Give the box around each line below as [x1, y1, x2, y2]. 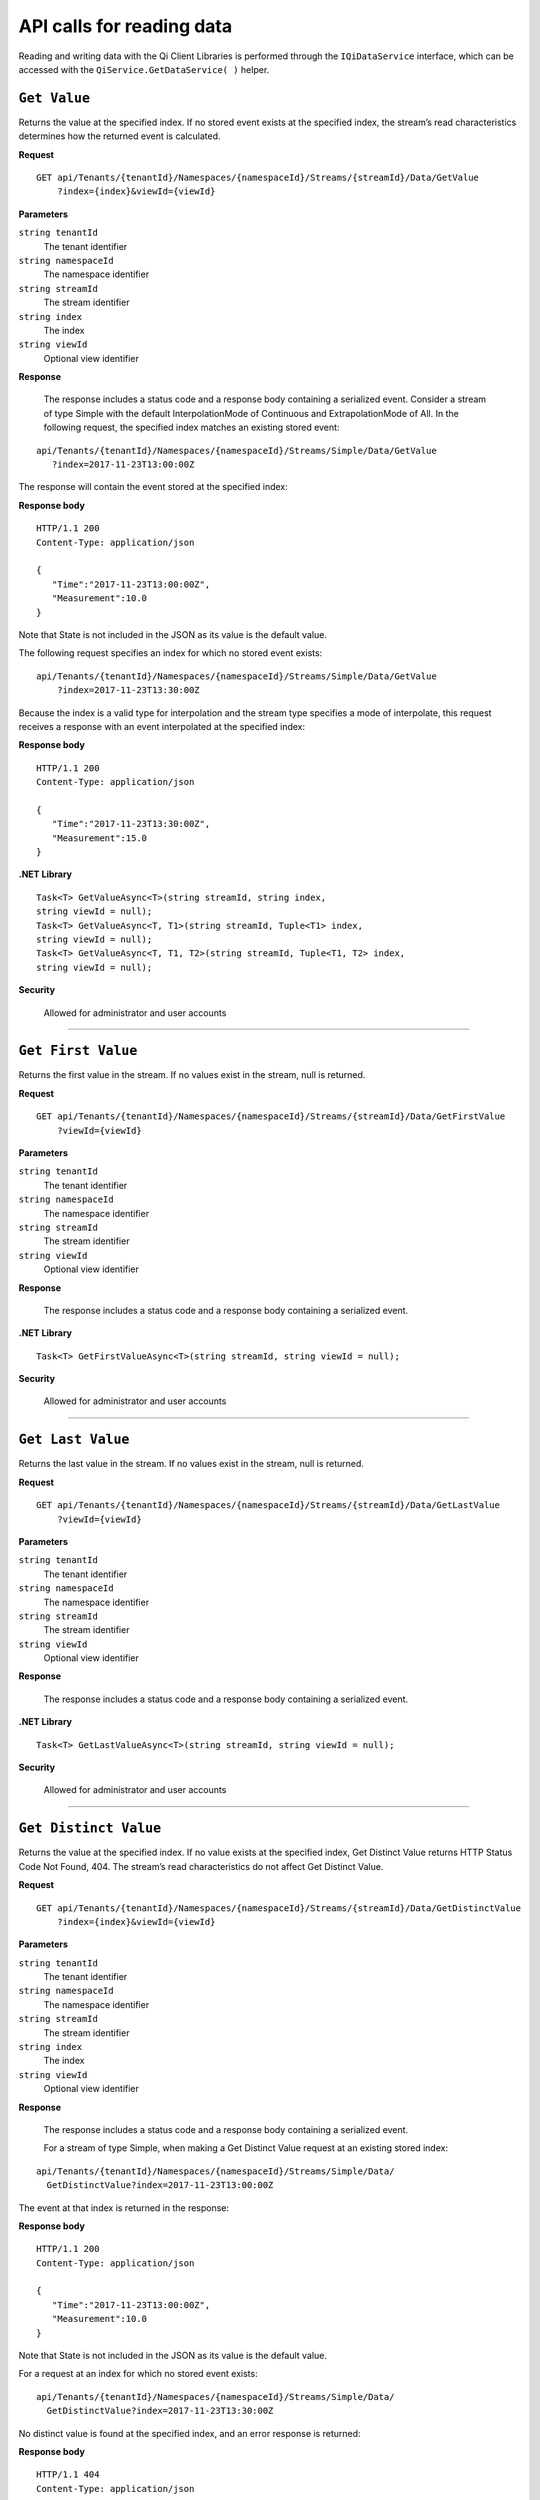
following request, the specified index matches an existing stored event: [43, 421, 340, 434]
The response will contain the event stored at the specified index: [18, 481, 289, 493]
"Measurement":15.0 [51, 832, 148, 844]
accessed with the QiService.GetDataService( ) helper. [18, 63, 270, 75]
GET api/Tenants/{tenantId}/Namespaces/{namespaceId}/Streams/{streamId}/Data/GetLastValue [36, 1500, 500, 1511]
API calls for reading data [18, 15, 233, 37]
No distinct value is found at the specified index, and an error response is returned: [18, 2427, 361, 2439]
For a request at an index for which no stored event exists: [18, 2368, 259, 2380]
